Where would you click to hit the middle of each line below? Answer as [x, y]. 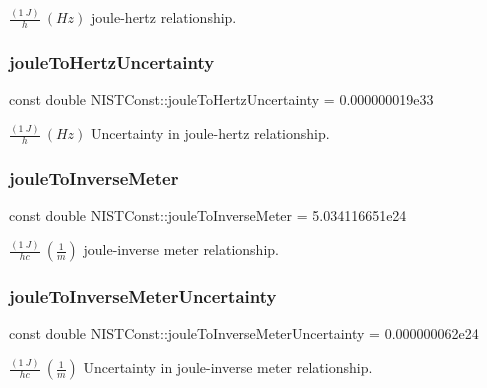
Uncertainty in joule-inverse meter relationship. [228, 367]
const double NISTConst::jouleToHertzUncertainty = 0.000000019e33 [221, 99]
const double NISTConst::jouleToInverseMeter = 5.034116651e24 [208, 215]
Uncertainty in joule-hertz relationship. [210, 133]
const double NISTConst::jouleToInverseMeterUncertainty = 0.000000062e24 [244, 333]
